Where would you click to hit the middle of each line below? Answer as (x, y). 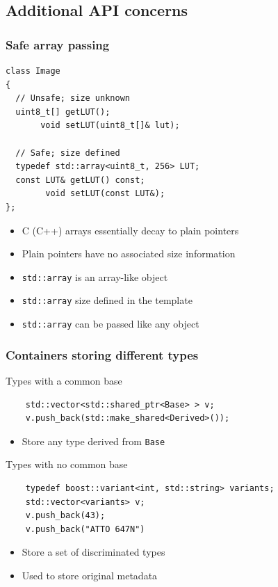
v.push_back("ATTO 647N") (85, 529)
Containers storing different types (102, 354)
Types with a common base (64, 380)
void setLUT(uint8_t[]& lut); (110, 126)
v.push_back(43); (65, 516)
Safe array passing (58, 44)
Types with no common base (67, 464)
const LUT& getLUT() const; (80, 180)
